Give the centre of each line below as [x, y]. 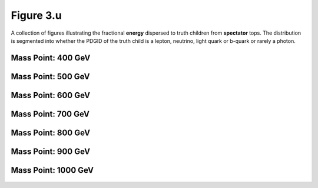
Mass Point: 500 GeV [51, 76]
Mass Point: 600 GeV [51, 95]
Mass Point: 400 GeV [51, 58]
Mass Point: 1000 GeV [52, 170]
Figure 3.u [36, 15]
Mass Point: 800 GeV [51, 132]
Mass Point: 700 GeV [50, 114]
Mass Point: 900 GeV [51, 151]
